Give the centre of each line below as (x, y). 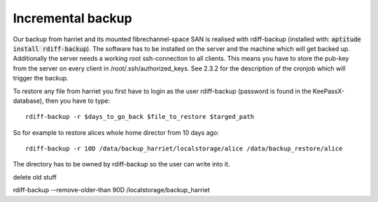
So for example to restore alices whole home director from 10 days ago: (116, 132)
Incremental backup (72, 18)
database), (29, 101)
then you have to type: (78, 101)
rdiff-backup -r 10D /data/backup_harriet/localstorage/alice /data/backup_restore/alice (184, 149)
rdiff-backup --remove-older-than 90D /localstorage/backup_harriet (111, 190)
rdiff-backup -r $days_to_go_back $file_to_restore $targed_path (140, 117)
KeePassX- (329, 91)
